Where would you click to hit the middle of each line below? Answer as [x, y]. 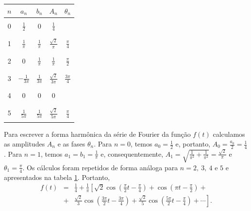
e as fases [71, 144]
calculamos [229, 134]
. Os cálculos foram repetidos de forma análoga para [100, 167]
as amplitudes [25, 144]
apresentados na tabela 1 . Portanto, [57, 177]
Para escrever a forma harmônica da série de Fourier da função [97, 134]
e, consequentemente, [132, 154]
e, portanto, [193, 144]
